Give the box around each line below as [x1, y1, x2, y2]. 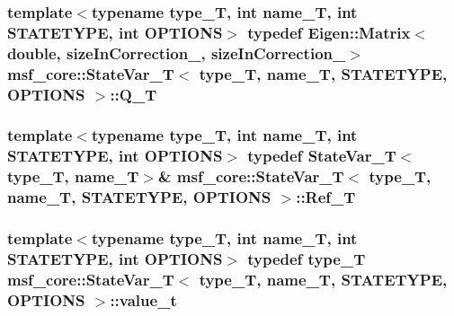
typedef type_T [247, 247, 366, 269]
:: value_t [110, 288, 177, 311]
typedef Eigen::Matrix [247, 21, 411, 43]
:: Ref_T [296, 186, 356, 208]
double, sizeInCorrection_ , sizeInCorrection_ [7, 41, 346, 64]
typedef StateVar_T [247, 145, 396, 167]
